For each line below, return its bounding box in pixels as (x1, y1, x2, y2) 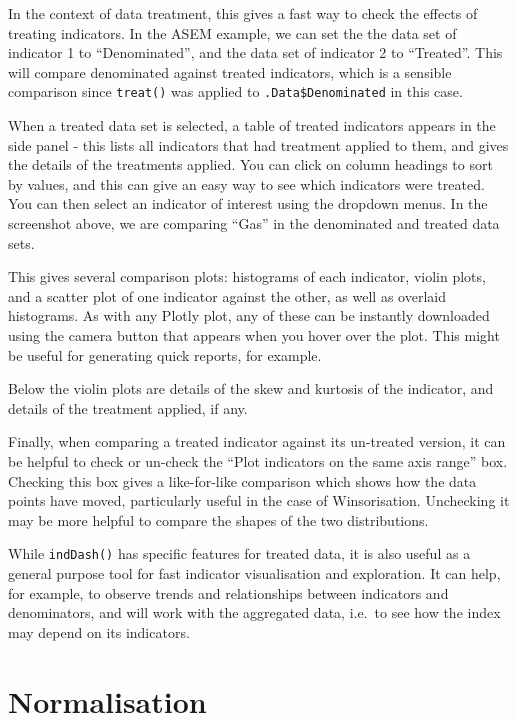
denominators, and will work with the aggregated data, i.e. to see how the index (8, 602, 501, 623)
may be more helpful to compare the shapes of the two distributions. (8, 509, 429, 530)
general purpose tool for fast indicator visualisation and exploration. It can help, (8, 562, 501, 583)
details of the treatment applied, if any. (8, 397, 248, 418)
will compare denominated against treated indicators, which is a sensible (8, 61, 452, 82)
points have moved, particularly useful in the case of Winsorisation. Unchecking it (8, 490, 510, 511)
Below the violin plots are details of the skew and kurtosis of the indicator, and (8, 378, 494, 399)
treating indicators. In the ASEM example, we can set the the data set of (8, 22, 457, 43)
